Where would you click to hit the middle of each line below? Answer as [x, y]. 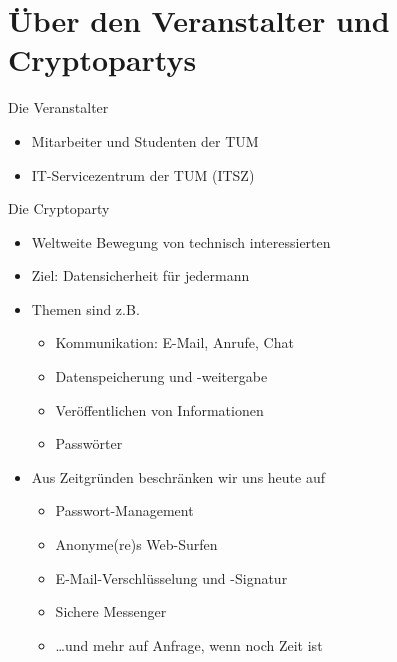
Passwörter [89, 443]
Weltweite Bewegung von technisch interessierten [181, 241]
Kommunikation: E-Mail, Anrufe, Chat [174, 342]
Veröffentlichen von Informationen [159, 409]
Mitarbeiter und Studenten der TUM [145, 140]
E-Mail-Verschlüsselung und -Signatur [171, 577]
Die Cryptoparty [59, 208]
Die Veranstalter [58, 107]
